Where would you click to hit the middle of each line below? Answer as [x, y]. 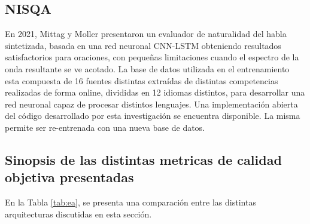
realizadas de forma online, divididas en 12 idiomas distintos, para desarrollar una [155, 92]
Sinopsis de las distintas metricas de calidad [143, 159]
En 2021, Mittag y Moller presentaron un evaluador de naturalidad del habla [146, 34]
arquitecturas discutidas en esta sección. [78, 214]
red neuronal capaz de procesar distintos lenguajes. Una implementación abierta [151, 104]
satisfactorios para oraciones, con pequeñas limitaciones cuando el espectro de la [152, 57]
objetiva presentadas [69, 177]
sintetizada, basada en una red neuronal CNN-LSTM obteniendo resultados [143, 45]
